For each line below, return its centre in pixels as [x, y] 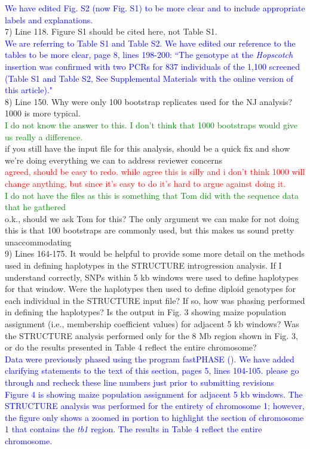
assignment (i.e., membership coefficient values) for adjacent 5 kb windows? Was [152, 324]
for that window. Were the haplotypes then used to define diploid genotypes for [150, 289]
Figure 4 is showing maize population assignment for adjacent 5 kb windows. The [154, 394]
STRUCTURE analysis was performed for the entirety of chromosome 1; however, [155, 406]
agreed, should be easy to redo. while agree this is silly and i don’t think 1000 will [155, 172]
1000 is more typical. [43, 113]
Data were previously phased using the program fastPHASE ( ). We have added [150, 359]
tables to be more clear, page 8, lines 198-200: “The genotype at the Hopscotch [149, 55]
